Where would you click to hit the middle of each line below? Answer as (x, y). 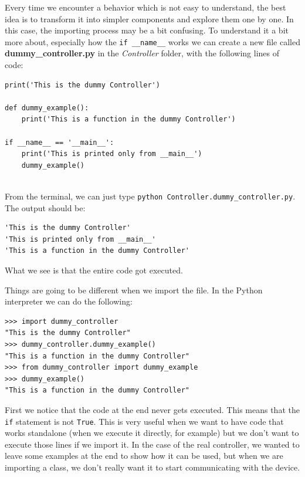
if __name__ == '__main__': (60, 142)
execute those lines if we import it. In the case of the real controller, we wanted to (152, 444)
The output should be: (45, 207)
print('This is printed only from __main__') (112, 154)
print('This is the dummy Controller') (82, 85)
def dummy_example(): (47, 108)
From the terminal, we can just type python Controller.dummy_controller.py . (150, 196)
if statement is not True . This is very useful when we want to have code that (144, 421)
